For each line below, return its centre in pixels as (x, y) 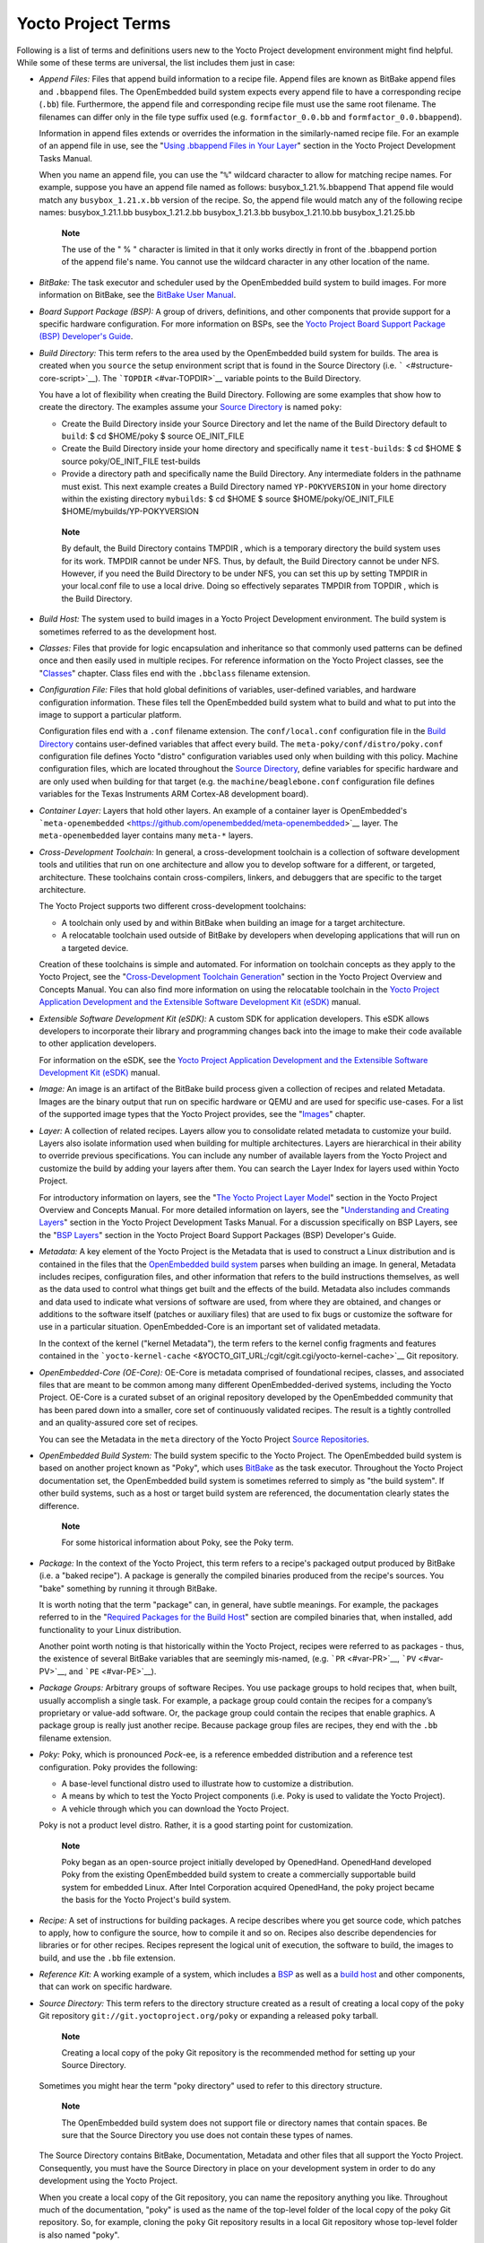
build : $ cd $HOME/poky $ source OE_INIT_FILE (153, 436)
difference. (59, 1506)
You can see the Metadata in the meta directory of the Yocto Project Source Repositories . (204, 1439)
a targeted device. (95, 947)
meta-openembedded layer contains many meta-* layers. (146, 835)
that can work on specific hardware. (106, 1986)
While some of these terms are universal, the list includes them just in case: (156, 62)
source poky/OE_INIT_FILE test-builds (131, 461)
